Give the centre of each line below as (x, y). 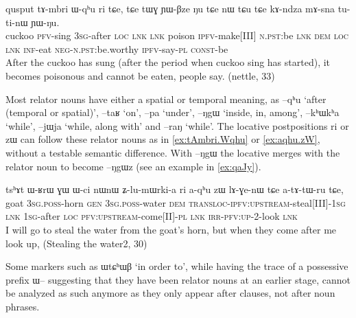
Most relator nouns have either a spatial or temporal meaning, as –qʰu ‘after (166, 99)
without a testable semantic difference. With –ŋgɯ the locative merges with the (173, 152)
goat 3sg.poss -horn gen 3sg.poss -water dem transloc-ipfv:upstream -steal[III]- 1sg (176, 202)
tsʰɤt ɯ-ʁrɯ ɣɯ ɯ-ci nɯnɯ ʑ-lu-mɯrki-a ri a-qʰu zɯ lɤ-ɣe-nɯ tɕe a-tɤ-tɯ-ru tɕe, (175, 189)
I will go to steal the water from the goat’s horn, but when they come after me (171, 229)
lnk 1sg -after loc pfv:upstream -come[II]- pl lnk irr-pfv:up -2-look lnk (152, 216)
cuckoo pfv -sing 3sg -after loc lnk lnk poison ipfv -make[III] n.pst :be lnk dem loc (177, 35)
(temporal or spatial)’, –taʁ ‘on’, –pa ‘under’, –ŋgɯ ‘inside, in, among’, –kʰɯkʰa (173, 112)
